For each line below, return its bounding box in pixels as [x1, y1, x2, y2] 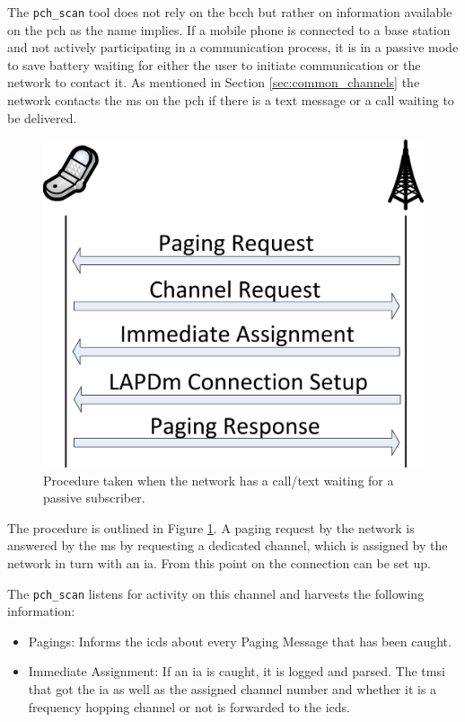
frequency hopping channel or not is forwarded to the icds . [28, 697, 350, 716]
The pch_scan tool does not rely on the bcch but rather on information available [7, 3, 452, 21]
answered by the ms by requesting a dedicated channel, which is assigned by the [7, 536, 448, 555]
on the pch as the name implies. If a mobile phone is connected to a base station [7, 20, 451, 39]
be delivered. [7, 108, 77, 127]
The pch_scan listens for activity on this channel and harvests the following [7, 584, 425, 602]
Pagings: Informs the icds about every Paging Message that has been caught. [28, 631, 452, 650]
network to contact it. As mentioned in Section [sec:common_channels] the [7, 73, 420, 92]
